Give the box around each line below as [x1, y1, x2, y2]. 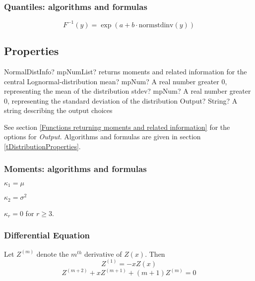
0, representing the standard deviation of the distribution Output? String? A [4, 95, 238, 106]
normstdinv [138, 21, 174, 29]
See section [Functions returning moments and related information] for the [4, 121, 230, 132]
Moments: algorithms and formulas [4, 162, 147, 174]
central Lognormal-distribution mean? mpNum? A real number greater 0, [4, 76, 227, 86]
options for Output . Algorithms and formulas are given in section [4, 131, 201, 142]
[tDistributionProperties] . [4, 141, 81, 152]
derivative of [84, 248, 122, 259]
